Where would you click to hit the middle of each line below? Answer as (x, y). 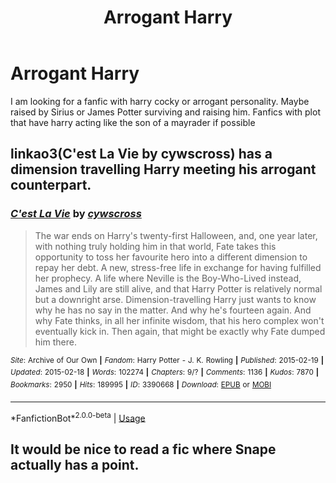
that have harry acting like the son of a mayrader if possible (133, 122)
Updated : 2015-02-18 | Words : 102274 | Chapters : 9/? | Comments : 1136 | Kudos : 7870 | (165, 372)
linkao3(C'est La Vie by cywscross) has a (141, 154)
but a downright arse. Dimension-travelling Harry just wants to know (175, 299)
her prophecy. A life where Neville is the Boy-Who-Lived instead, (168, 278)
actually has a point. (75, 464)
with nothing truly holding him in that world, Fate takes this (155, 246)
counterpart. (51, 185)
